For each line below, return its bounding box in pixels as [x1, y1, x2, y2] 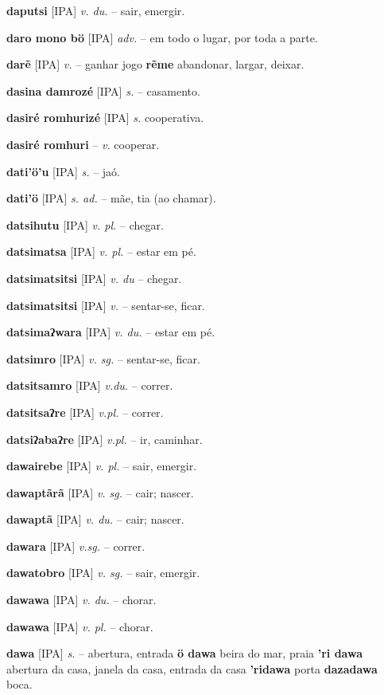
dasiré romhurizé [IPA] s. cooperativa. [6, 109, 204, 126]
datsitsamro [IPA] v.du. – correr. [6, 377, 173, 394]
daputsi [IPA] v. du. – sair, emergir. [6, 2, 185, 18]
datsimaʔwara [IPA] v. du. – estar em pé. [6, 324, 215, 340]
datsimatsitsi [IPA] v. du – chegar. [6, 269, 182, 286]
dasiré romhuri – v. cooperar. [6, 135, 160, 152]
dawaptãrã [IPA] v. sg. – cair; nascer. [6, 484, 194, 501]
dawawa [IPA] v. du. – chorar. [6, 591, 157, 608]
